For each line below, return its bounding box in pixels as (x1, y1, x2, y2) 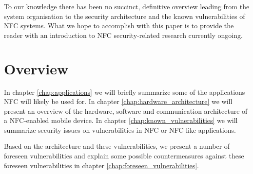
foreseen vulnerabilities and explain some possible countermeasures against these (4, 151, 244, 161)
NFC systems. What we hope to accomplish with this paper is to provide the (4, 20, 234, 31)
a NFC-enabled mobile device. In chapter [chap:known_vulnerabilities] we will (4, 115, 238, 125)
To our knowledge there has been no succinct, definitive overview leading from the (4, 1, 250, 11)
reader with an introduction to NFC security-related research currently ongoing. (4, 30, 243, 40)
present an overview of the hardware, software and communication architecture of (4, 105, 248, 116)
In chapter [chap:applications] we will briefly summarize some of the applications (4, 87, 245, 97)
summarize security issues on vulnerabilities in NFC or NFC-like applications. (4, 124, 236, 135)
